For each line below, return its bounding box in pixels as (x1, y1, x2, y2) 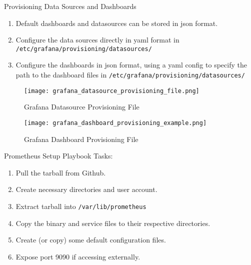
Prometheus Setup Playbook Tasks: (4, 150, 113, 161)
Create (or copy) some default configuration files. (15, 234, 166, 245)
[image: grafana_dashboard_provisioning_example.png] (24, 119, 207, 126)
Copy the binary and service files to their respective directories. (15, 217, 210, 228)
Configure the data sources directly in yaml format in (15, 34, 179, 45)
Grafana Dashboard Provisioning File (24, 133, 138, 144)
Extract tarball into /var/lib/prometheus (15, 200, 146, 211)
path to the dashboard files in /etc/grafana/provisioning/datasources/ (15, 69, 245, 80)
